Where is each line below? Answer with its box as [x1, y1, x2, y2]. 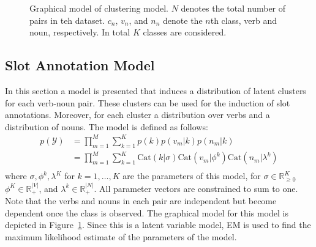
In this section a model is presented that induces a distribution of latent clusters [5, 84, 306, 97]
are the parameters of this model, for [122, 169, 261, 182]
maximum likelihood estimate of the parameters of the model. [5, 230, 237, 243]
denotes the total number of [181, 2, 286, 14]
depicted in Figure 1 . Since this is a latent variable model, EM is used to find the [5, 218, 311, 231]
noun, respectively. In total [29, 26, 130, 39]
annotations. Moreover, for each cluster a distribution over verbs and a [5, 108, 270, 121]
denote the [163, 13, 203, 26]
